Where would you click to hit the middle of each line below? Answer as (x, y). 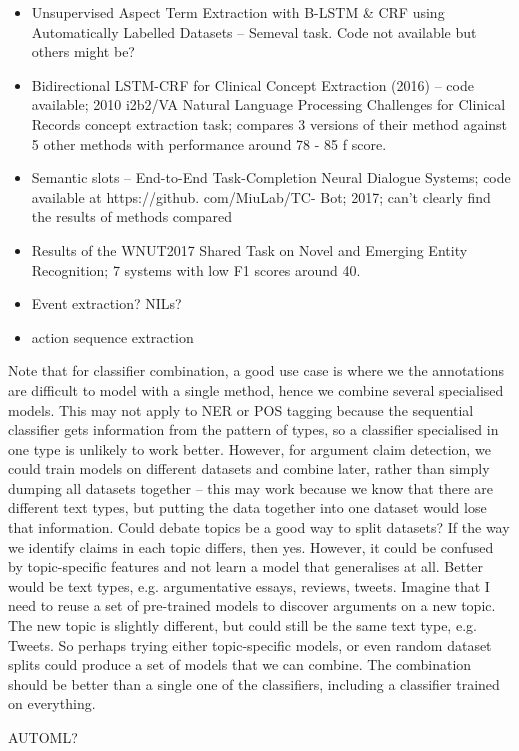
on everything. (52, 703)
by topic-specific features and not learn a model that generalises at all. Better (246, 566)
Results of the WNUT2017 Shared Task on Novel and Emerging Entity (249, 249)
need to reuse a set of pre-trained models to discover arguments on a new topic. (252, 605)
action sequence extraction (112, 336)
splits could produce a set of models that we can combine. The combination (240, 664)
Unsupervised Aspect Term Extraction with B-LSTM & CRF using (238, 12)
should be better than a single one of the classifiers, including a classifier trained (254, 683)
